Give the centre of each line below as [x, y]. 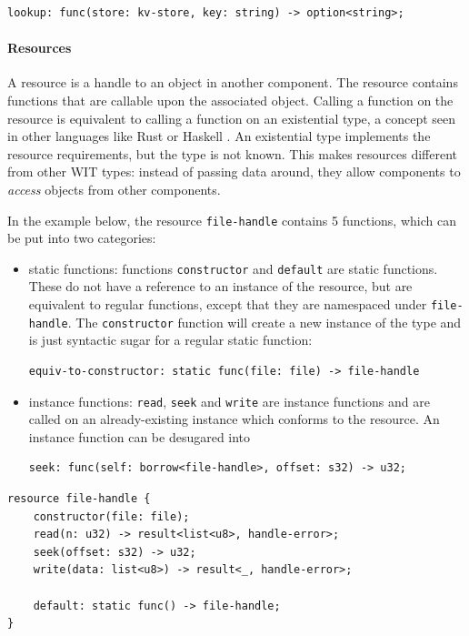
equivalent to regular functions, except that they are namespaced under [228, 304]
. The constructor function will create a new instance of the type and [264, 322]
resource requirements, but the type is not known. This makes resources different [233, 153]
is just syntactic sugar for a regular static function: [170, 340]
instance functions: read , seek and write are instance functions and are [229, 401]
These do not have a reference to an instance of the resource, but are [220, 286]
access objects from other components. [114, 189]
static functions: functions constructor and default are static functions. [233, 268]
